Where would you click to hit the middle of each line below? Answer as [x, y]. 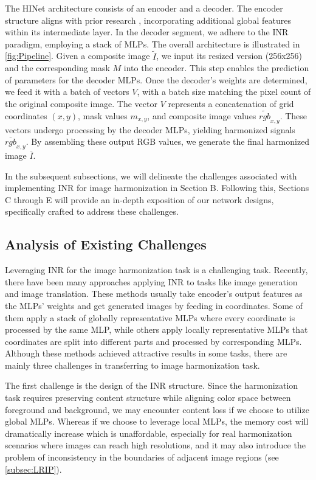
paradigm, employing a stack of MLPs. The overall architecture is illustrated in [153, 43]
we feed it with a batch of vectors [67, 92]
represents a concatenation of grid [231, 103]
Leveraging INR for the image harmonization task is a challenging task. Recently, [156, 270]
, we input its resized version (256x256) [229, 56]
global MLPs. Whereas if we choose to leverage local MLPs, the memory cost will [157, 421]
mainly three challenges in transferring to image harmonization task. [132, 365]
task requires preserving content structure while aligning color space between [148, 398]
